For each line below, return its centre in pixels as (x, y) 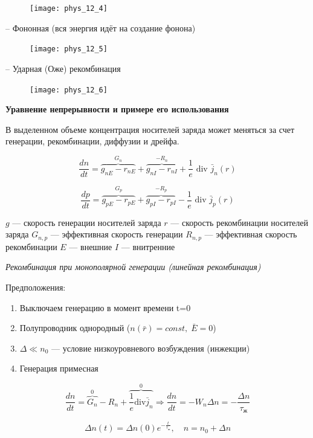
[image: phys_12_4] (69, 8)
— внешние (91, 246)
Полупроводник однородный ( (75, 328)
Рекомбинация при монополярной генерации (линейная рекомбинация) (133, 267)
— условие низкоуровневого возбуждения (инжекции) (150, 348)
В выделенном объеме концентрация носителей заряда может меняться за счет (150, 129)
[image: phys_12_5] (69, 49)
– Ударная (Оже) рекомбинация (63, 68)
